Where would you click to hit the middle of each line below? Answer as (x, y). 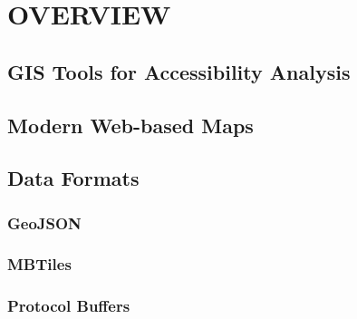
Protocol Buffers (69, 306)
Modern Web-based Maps (130, 125)
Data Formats (73, 178)
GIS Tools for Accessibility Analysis (179, 71)
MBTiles (39, 264)
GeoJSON (44, 222)
